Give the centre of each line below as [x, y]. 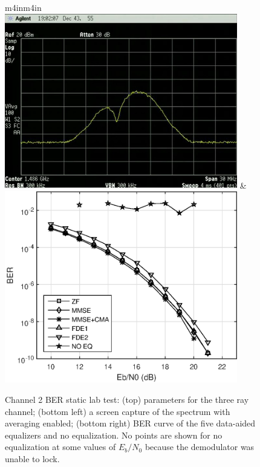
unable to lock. [32, 459]
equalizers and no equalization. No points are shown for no [114, 435]
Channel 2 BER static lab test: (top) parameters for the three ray [127, 400]
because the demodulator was [200, 447]
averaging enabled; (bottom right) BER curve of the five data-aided [130, 423]
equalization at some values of [60, 447]
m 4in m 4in [23, 7]
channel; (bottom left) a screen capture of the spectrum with [118, 411]
